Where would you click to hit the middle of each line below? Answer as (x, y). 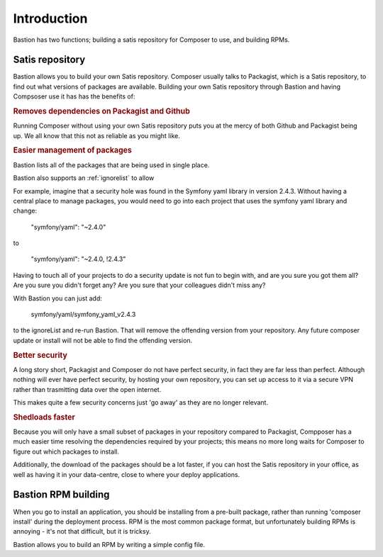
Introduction (50, 18)
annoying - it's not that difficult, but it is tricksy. (82, 531)
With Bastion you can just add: (57, 298)
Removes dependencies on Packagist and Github (102, 111)
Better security (40, 355)
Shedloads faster (44, 417)
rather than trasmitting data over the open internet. (87, 389)
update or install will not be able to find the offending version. (103, 340)
